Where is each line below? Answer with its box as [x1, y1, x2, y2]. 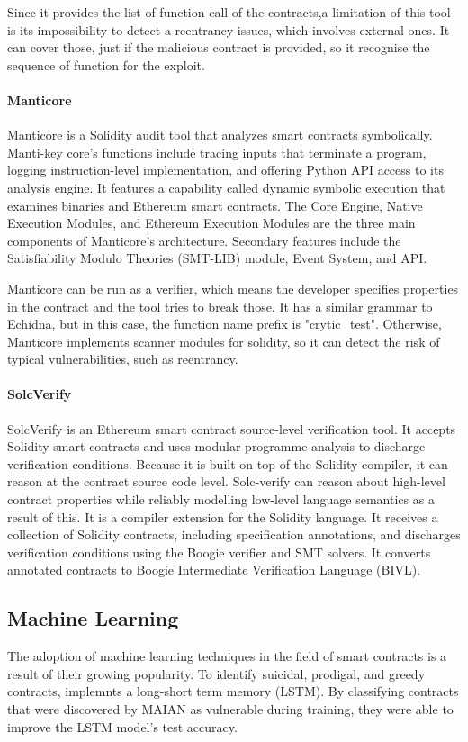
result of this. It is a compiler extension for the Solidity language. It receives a [7, 507, 438, 526]
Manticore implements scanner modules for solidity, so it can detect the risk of [7, 331, 440, 350]
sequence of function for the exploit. [7, 55, 205, 74]
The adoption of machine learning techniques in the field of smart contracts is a [7, 647, 447, 665]
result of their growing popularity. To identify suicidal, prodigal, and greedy [7, 664, 426, 683]
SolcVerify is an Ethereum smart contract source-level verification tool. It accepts [7, 419, 456, 438]
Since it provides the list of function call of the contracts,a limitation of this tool [7, 3, 451, 21]
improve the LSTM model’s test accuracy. [7, 717, 238, 736]
